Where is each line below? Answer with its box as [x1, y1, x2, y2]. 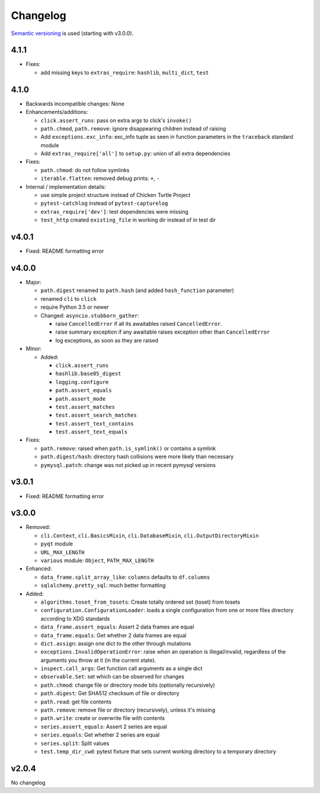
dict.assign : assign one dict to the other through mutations [40, 640, 191, 647]
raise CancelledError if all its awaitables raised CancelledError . [55, 320, 222, 327]
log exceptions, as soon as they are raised [55, 337, 159, 344]
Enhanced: [25, 565, 52, 572]
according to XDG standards [40, 615, 110, 622]
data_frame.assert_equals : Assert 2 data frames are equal [40, 623, 194, 630]
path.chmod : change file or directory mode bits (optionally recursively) [40, 681, 216, 689]
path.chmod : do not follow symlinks [40, 166, 130, 173]
